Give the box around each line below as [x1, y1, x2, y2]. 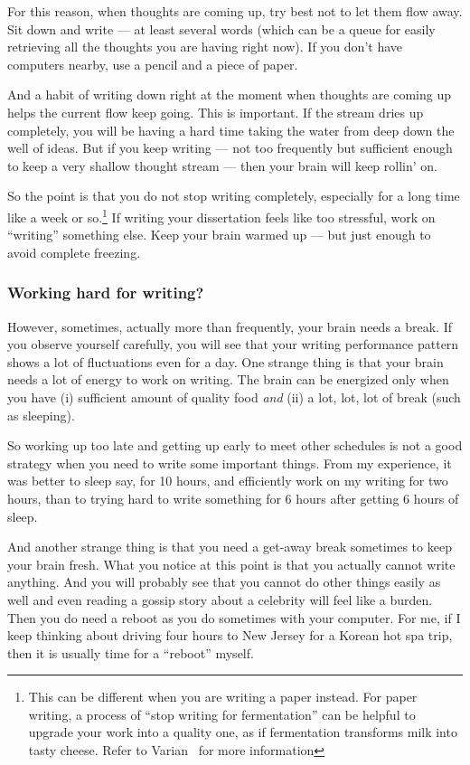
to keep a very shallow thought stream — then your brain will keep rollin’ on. [7, 156, 437, 175]
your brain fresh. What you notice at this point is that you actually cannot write [7, 554, 456, 573]
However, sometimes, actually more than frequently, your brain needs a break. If [7, 316, 453, 335]
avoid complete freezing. [7, 242, 141, 261]
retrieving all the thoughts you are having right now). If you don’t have [7, 37, 402, 56]
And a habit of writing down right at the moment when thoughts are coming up [7, 85, 451, 104]
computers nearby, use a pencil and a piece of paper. [7, 54, 298, 73]
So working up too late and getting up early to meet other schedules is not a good [7, 436, 463, 455]
